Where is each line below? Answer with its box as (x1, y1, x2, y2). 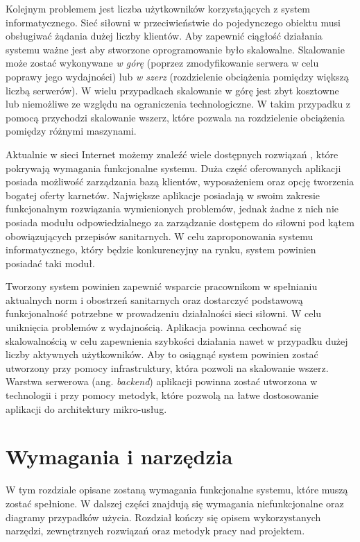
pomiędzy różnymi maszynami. (6, 124, 137, 138)
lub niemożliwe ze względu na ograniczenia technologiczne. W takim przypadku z (6, 96, 351, 111)
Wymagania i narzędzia (6, 442, 233, 471)
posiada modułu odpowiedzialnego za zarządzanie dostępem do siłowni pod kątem (6, 214, 354, 229)
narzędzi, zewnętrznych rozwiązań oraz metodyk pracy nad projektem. (6, 523, 305, 538)
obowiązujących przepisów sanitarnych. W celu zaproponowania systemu (6, 228, 314, 243)
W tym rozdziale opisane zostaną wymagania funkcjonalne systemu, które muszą (6, 482, 348, 497)
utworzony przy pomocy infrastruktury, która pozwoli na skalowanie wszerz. (6, 360, 329, 375)
